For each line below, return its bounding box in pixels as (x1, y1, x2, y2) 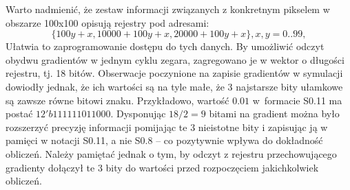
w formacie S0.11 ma (252, 93, 342, 107)
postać (6, 106, 33, 121)
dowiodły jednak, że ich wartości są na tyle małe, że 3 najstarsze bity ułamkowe (6, 79, 343, 93)
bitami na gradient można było (209, 106, 340, 121)
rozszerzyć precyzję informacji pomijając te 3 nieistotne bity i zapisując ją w (6, 119, 328, 134)
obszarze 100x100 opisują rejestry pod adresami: (6, 15, 209, 29)
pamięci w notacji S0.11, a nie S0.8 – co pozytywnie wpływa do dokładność (6, 133, 323, 147)
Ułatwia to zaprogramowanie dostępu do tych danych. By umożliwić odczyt (6, 39, 325, 54)
